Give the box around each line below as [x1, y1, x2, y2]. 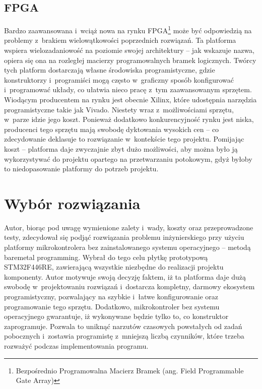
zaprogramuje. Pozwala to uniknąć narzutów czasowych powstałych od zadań [4, 320, 242, 331]
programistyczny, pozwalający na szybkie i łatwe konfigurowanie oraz [4, 291, 219, 302]
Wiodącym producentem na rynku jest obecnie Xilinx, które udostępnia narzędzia [4, 94, 257, 105]
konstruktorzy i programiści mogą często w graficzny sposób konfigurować [4, 74, 234, 85]
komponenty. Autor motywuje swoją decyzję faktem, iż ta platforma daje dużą [4, 271, 246, 282]
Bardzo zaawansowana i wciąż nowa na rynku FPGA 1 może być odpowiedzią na [4, 24, 252, 35]
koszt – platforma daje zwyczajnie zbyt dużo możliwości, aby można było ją [4, 143, 238, 154]
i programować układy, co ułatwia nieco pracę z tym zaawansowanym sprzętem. [4, 84, 252, 95]
